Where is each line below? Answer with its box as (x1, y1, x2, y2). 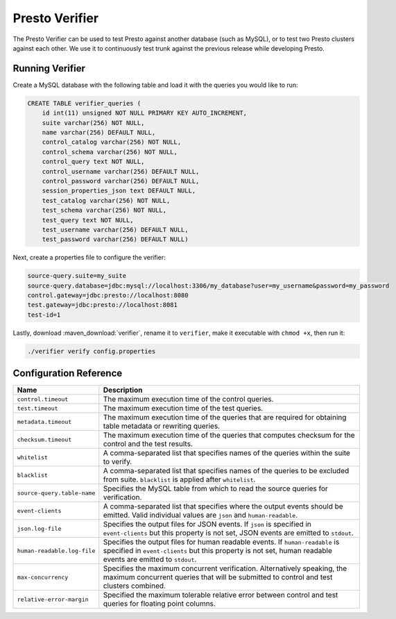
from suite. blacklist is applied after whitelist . (103, 474, 256, 484)
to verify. (103, 457, 132, 467)
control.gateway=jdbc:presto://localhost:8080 (27, 292, 189, 299)
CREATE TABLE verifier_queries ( (27, 99, 141, 107)
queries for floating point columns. (103, 599, 216, 609)
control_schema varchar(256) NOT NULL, (42, 148, 178, 156)
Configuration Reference (12, 368, 123, 379)
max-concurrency (17, 573, 69, 581)
